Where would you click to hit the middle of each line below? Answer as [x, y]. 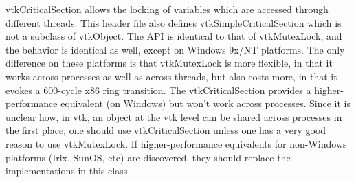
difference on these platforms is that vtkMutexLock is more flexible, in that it [169, 63]
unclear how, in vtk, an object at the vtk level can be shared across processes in [174, 116]
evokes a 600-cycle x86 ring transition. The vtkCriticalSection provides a [158, 90]
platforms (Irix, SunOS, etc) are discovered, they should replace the [148, 157]
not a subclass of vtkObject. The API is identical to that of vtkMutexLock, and [174, 36]
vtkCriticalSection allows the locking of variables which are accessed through [167, 9]
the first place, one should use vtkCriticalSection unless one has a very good [166, 130]
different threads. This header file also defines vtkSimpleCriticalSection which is [174, 22]
